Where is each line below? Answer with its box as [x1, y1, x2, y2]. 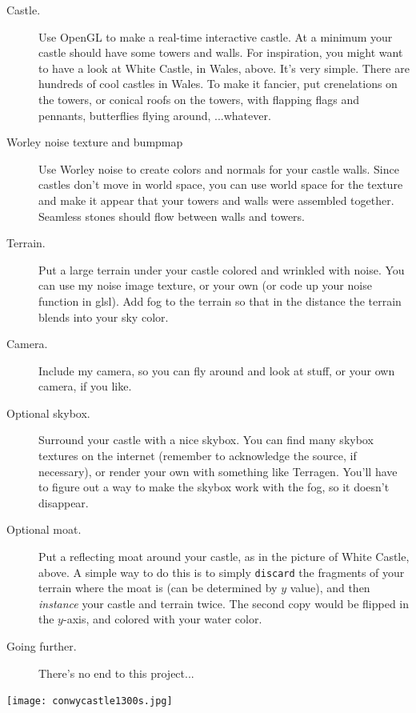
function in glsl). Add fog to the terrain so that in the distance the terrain [38, 292, 402, 309]
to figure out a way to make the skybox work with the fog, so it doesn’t [38, 479, 390, 495]
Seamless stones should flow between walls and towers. [38, 207, 306, 224]
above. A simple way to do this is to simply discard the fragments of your [38, 563, 405, 580]
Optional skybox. [6, 404, 90, 421]
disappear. [38, 494, 89, 511]
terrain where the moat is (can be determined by [38, 579, 278, 596]
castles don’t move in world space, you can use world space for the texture [38, 176, 403, 193]
